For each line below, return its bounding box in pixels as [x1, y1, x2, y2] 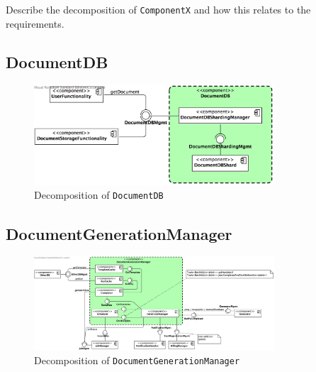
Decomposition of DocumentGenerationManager [34, 353, 240, 368]
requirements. [6, 16, 64, 31]
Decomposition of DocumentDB [34, 187, 164, 202]
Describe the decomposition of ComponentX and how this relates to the [6, 2, 311, 16]
